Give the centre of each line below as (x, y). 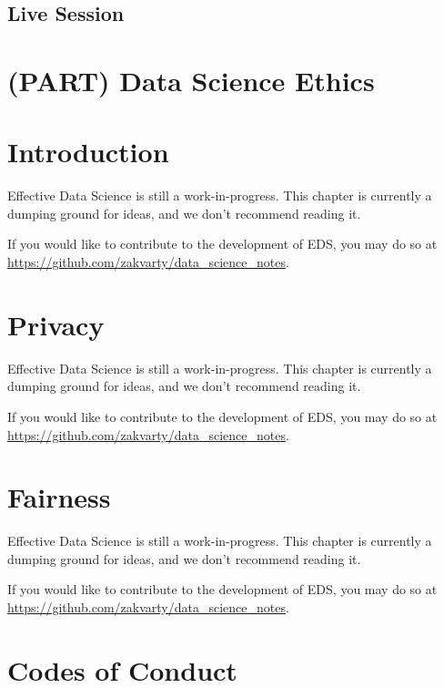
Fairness (59, 497)
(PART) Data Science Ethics (191, 80)
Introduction (88, 152)
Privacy (56, 324)
